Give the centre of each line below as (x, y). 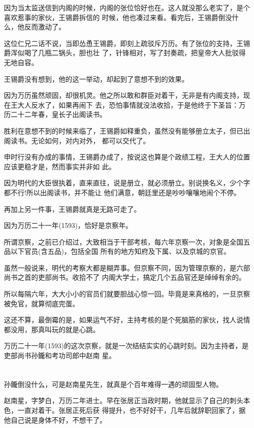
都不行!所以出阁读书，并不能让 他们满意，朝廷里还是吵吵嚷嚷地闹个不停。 (122, 192)
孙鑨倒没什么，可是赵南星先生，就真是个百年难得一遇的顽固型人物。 (113, 384)
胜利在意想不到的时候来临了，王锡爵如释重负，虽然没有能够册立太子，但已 (124, 130)
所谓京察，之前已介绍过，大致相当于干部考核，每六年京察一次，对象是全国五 (127, 241)
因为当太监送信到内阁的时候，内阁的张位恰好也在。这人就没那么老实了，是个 (127, 7)
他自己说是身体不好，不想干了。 (55, 419)
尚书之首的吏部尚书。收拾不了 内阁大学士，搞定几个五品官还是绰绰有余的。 (125, 277)
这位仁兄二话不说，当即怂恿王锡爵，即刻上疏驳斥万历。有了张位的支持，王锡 (127, 43)
